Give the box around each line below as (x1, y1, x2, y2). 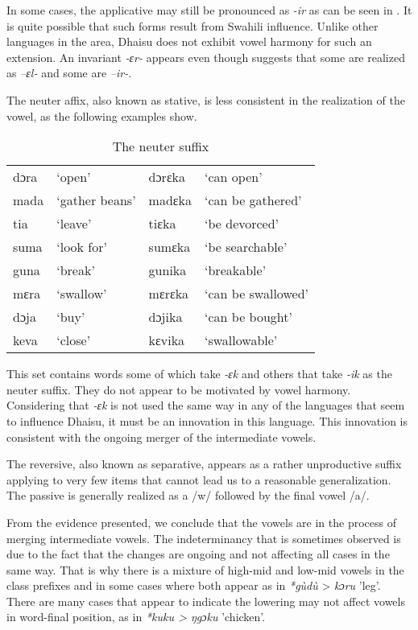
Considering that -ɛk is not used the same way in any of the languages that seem (6, 397, 405, 414)
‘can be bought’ (205, 307, 292, 327)
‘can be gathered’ (205, 191, 302, 210)
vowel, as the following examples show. (6, 107, 197, 124)
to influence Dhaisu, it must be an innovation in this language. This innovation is (6, 412, 408, 429)
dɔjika (148, 307, 183, 327)
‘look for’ (56, 237, 107, 257)
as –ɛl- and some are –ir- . (6, 64, 132, 81)
